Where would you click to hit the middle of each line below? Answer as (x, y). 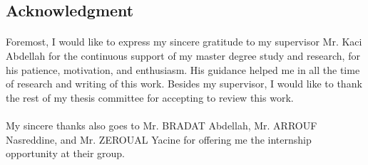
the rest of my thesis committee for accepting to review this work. (150, 97)
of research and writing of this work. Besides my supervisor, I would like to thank (184, 84)
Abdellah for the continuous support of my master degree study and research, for (183, 55)
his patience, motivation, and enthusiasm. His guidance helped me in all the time (183, 69)
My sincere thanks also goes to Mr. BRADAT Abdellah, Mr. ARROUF (162, 125)
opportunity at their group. (66, 153)
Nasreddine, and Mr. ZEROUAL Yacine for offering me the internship (159, 139)
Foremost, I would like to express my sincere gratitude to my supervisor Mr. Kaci (184, 42)
